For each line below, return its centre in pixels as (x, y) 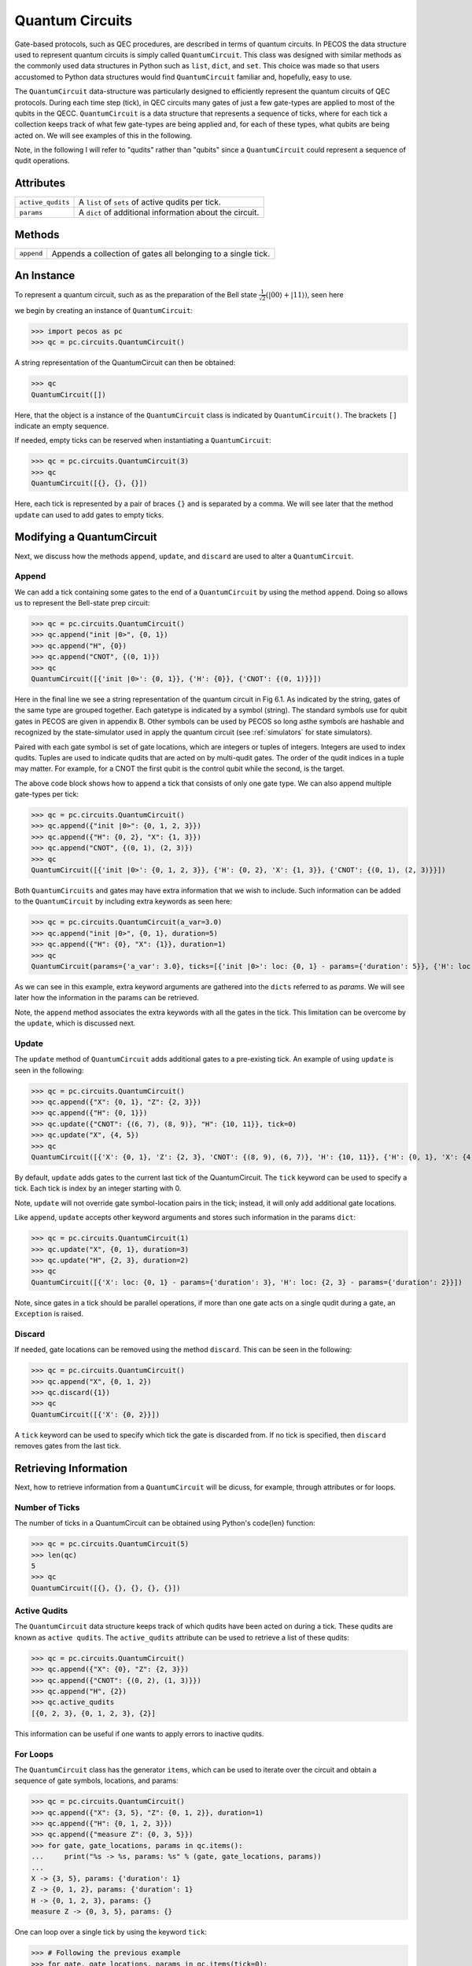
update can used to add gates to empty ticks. (89, 514)
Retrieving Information (71, 1468)
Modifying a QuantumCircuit (86, 538)
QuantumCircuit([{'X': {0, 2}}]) (96, 1414)
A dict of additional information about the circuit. (169, 212)
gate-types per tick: (46, 794)
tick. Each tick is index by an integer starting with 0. (98, 1188)
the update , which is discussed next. (75, 1023)
